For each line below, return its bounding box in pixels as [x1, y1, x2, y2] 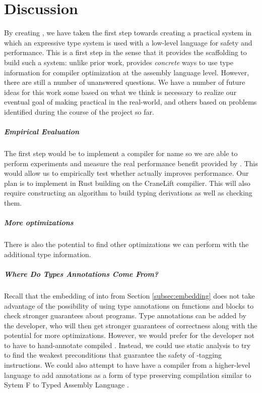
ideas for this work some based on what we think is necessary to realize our [4, 86, 237, 97]
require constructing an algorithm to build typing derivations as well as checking [4, 187, 252, 198]
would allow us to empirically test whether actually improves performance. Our [4, 168, 249, 178]
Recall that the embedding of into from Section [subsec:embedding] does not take [4, 290, 255, 301]
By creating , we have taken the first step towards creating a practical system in [4, 27, 252, 38]
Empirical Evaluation [4, 126, 80, 137]
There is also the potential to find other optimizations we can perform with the [4, 239, 249, 250]
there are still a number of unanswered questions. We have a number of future [4, 77, 245, 87]
